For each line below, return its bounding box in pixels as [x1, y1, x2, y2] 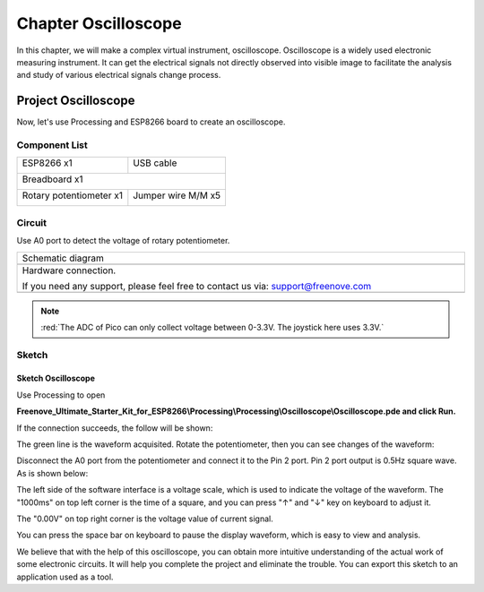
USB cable [133, 157, 177, 169]
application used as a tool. [16, 571, 114, 582]
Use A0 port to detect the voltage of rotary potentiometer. [16, 236, 230, 246]
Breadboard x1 [22, 173, 84, 185]
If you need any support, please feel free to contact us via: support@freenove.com [22, 279, 372, 292]
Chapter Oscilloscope [16, 13, 183, 33]
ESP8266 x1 [22, 157, 73, 169]
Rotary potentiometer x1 [22, 189, 123, 202]
